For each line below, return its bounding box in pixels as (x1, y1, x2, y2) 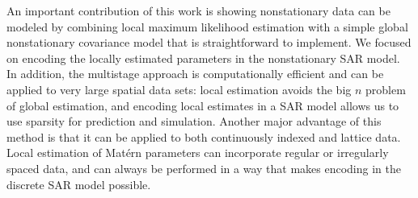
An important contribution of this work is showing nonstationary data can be (6, 2, 391, 19)
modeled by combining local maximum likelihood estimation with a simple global (6, 18, 408, 35)
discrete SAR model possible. (6, 175, 151, 192)
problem (365, 80, 406, 97)
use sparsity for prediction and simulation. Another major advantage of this (6, 113, 382, 130)
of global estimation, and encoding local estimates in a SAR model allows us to (6, 97, 399, 113)
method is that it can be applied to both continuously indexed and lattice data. (6, 128, 401, 145)
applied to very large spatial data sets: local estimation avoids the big (6, 80, 352, 97)
